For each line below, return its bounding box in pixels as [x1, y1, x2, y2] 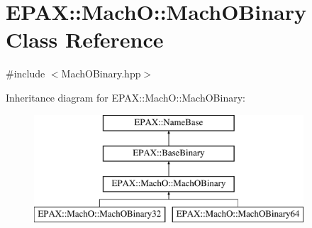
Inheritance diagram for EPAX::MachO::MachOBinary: [6, 89, 245, 104]
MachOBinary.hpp [61, 66, 141, 81]
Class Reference [6, 25, 164, 54]
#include [6, 66, 45, 81]
